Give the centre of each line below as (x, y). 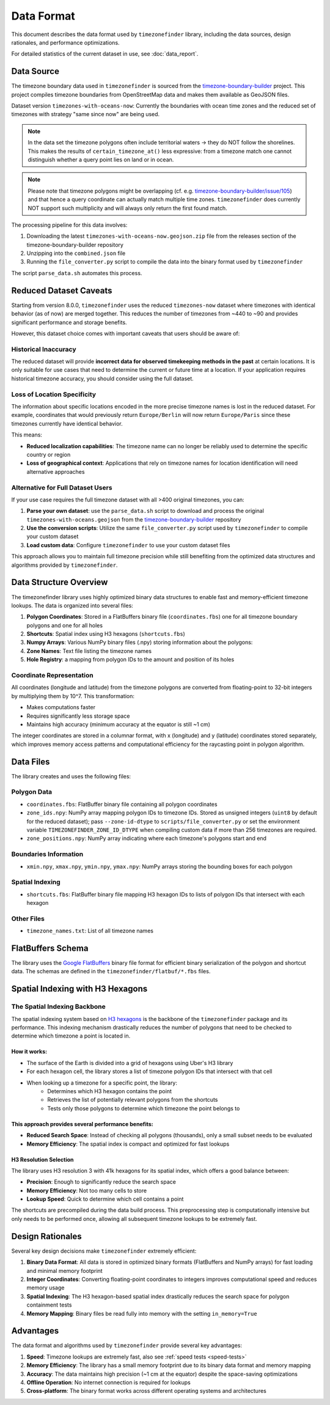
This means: (27, 435)
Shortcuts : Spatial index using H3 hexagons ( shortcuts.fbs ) (106, 634)
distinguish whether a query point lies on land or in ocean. (101, 160)
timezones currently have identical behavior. (67, 423)
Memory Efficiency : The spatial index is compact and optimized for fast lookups (128, 1144)
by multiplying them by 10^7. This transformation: (73, 696)
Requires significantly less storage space (78, 716)
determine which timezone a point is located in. (71, 1036)
